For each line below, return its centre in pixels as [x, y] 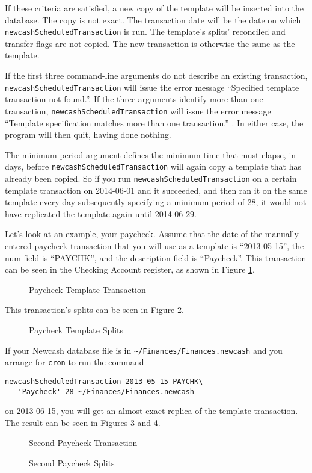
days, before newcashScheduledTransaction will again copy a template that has [153, 166]
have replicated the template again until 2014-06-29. [101, 213]
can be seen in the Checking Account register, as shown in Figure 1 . [130, 269]
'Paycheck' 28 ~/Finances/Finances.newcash [106, 391]
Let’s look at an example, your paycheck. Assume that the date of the [134, 234]
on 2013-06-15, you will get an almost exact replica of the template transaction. [151, 411]
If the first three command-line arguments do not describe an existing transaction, [156, 76]
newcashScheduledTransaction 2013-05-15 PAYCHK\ [104, 381]
